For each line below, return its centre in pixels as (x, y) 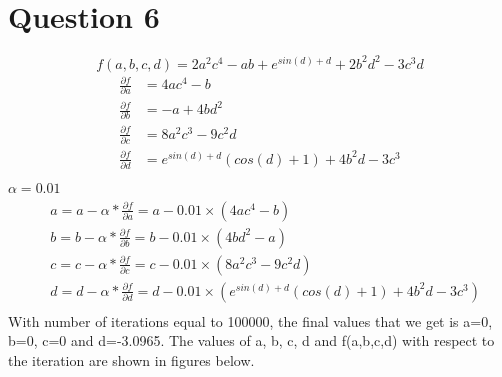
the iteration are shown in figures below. (131, 360)
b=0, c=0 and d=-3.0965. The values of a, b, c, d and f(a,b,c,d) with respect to (251, 340)
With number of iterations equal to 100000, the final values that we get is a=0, (250, 320)
